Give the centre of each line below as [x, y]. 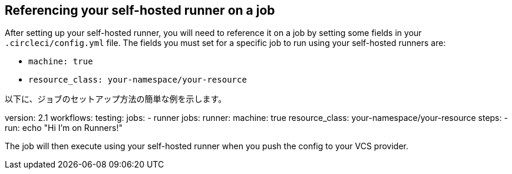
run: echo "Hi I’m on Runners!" [64, 128]
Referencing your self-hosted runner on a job [140, 10]
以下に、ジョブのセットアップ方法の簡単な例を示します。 [116, 99]
